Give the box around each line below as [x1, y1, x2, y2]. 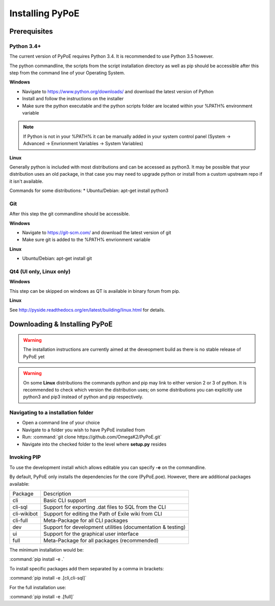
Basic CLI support [43, 497, 87, 504]
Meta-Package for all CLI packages [43, 517, 128, 524]
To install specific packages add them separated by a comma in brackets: [9, 565, 164, 571]
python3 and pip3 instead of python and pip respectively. [23, 394, 144, 400]
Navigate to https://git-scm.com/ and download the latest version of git [22, 230, 172, 236]
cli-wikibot [12, 510, 38, 517]
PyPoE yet [23, 353, 45, 360]
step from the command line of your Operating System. [9, 70, 125, 76]
